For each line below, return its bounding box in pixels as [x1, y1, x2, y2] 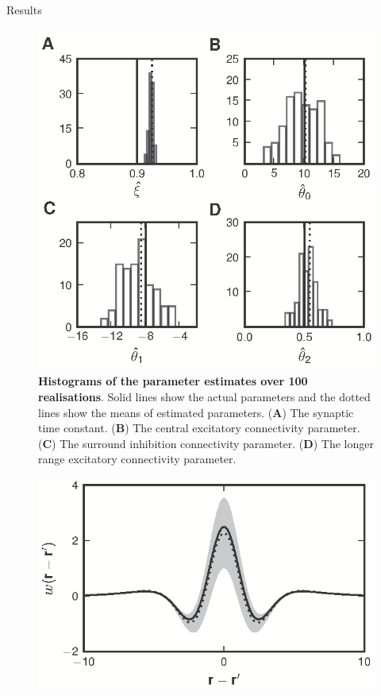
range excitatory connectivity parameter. [38, 450, 237, 467]
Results [6, 2, 42, 17]
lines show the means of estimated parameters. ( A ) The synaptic [38, 404, 354, 420]
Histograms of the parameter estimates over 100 [38, 373, 308, 389]
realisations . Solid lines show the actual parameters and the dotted [38, 388, 371, 404]
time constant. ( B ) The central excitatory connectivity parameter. [38, 420, 360, 436]
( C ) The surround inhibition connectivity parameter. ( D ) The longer [38, 435, 374, 451]
